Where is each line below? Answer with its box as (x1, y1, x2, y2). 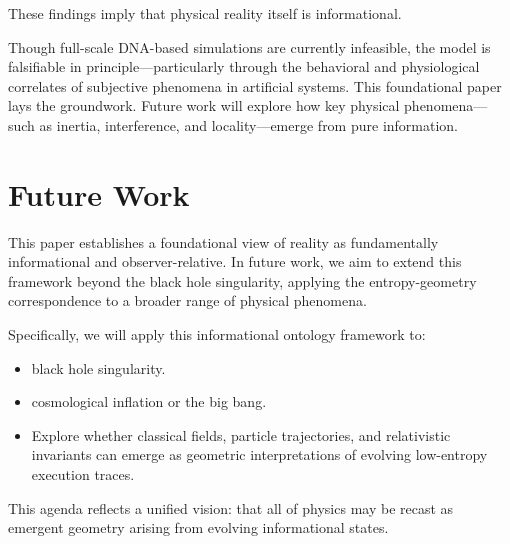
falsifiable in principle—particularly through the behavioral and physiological (8, 56, 480, 77)
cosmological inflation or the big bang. (31, 391, 267, 412)
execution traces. (31, 464, 135, 485)
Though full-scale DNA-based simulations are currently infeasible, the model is (8, 36, 491, 57)
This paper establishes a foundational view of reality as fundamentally (8, 231, 439, 252)
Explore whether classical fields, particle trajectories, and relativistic (31, 424, 451, 445)
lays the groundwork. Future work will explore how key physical (8, 95, 400, 116)
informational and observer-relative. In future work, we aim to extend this (8, 251, 462, 272)
